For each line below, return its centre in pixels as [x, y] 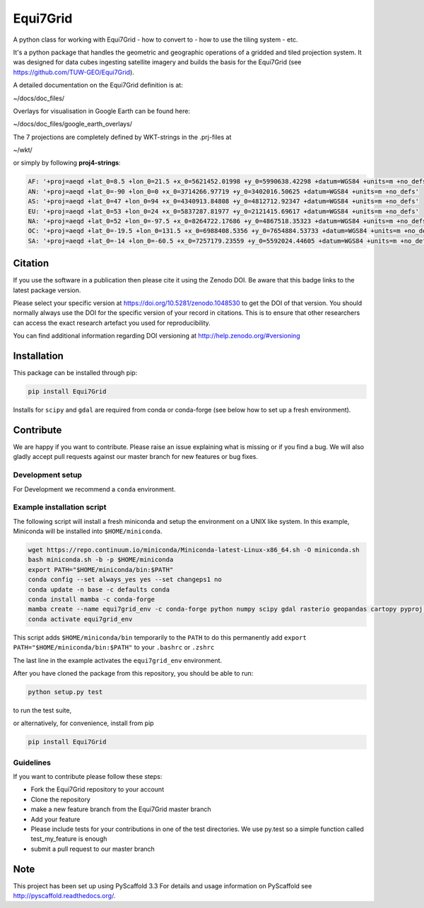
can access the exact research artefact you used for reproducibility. [112, 323]
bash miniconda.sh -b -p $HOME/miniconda [101, 560]
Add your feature [55, 819]
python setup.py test [65, 692]
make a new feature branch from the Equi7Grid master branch [121, 809]
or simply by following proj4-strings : [67, 163]
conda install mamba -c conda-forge [92, 599]
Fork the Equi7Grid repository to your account [98, 789]
